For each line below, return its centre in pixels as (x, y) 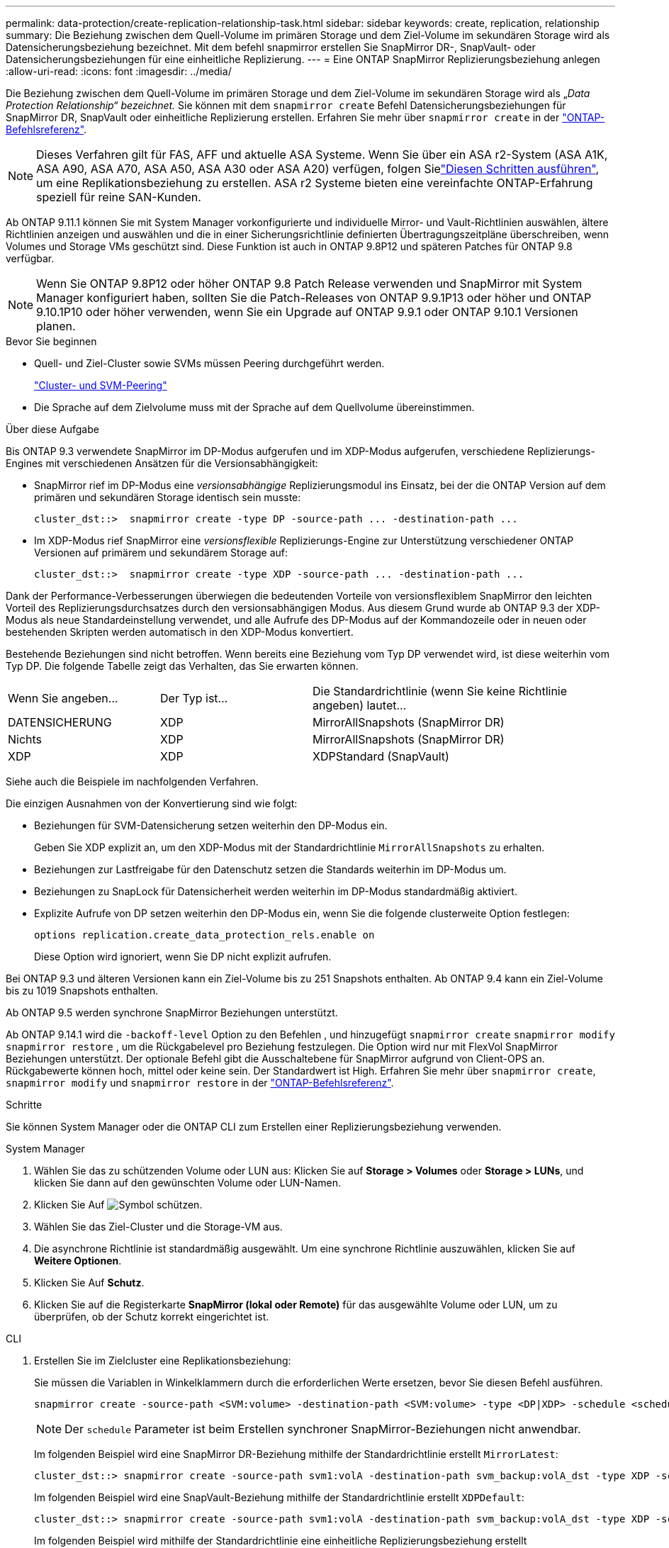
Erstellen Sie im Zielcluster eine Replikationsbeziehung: (163, 1361)
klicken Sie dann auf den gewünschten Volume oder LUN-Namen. (187, 1183)
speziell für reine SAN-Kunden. (119, 197)
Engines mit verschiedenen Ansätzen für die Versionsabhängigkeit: (162, 463)
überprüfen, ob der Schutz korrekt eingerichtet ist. (152, 1317)
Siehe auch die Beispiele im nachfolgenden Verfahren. (132, 781)
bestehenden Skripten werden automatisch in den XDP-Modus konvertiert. (180, 632)
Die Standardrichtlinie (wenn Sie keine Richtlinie (440, 691)
